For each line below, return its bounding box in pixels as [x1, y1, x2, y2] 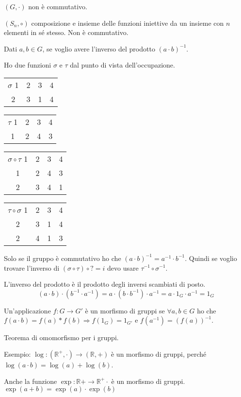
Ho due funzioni [4, 60, 51, 70]
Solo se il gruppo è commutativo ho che [4, 253, 121, 263]
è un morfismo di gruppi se [85, 305, 165, 315]
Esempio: [4, 348, 31, 359]
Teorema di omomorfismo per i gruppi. [4, 332, 119, 343]
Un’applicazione [4, 305, 51, 315]
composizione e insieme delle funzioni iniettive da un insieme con [31, 17, 224, 28]
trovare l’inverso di [4, 262, 60, 273]
